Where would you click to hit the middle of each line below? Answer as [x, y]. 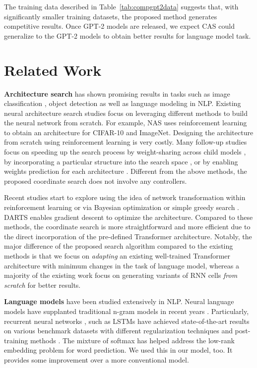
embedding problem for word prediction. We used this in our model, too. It [118, 350]
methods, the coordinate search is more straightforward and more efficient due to [127, 227]
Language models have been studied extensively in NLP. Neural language [119, 301]
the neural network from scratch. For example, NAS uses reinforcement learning [126, 123]
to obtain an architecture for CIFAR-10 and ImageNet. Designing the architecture [129, 132]
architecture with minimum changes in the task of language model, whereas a [122, 265]
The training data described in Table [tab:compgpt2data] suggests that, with [121, 6]
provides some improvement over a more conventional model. [96, 359]
